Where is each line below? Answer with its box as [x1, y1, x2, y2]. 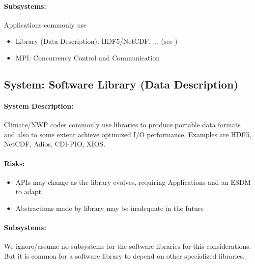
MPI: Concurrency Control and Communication [15, 52, 160, 62]
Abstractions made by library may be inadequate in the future [15, 203, 204, 213]
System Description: [4, 100, 74, 111]
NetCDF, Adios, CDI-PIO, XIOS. [4, 139, 106, 149]
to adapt [15, 186, 41, 197]
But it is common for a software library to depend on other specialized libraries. [4, 250, 245, 261]
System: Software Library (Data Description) [4, 76, 238, 91]
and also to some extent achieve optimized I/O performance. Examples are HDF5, [4, 129, 252, 139]
